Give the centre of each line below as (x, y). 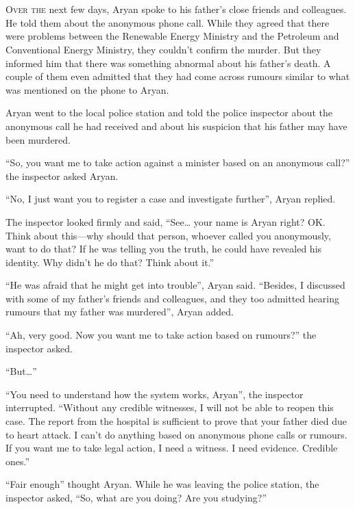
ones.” (18, 461)
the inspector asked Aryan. (62, 175)
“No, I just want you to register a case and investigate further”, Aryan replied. (171, 199)
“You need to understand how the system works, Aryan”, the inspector (155, 394)
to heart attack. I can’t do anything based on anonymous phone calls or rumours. (176, 434)
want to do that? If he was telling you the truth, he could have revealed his (164, 249)
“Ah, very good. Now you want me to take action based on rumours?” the (161, 335)
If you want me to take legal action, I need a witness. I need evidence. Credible (172, 448)
